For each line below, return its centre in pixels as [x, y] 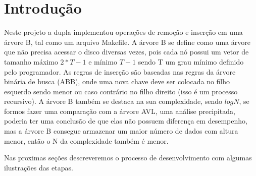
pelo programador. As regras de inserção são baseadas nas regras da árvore [120, 71]
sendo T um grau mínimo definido [191, 61]
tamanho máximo [31, 61]
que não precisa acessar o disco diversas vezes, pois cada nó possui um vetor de [126, 52]
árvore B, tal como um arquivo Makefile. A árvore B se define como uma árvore [127, 42]
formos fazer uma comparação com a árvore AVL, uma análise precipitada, [120, 111]
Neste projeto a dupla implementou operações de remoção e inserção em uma [123, 32]
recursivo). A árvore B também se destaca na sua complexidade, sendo [113, 101]
